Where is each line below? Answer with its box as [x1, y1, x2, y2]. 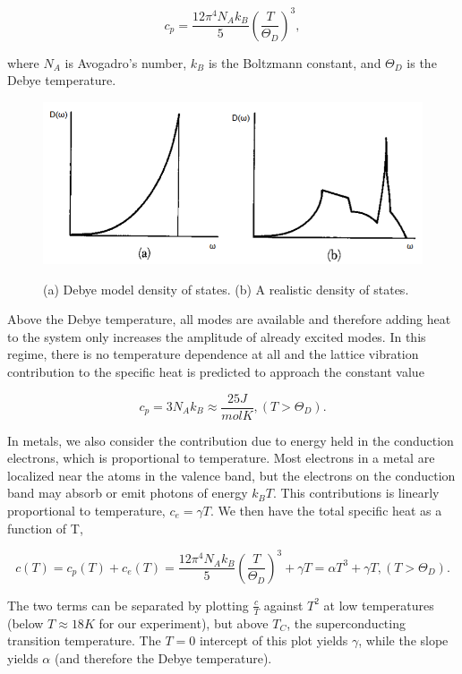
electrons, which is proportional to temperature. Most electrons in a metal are [7, 448, 435, 467]
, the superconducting [287, 613, 406, 632]
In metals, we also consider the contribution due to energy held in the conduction [7, 431, 454, 449]
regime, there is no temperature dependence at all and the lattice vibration [7, 345, 419, 363]
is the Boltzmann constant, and [208, 53, 381, 72]
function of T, [7, 518, 83, 537]
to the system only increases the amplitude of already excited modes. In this [7, 327, 426, 346]
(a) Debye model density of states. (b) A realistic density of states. [43, 279, 409, 298]
